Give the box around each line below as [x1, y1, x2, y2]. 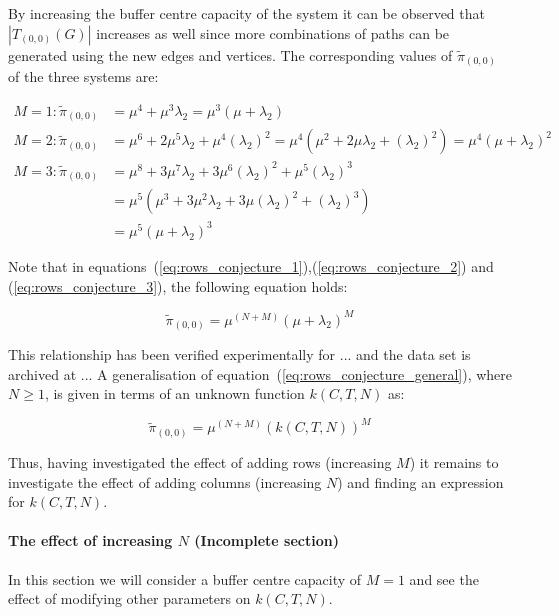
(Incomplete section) [194, 530, 339, 551]
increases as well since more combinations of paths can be [96, 22, 450, 43]
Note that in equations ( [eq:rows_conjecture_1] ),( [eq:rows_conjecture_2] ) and [8, 255, 494, 276]
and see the [409, 568, 479, 589]
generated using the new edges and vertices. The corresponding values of [8, 44, 453, 65]
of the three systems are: [8, 66, 159, 87]
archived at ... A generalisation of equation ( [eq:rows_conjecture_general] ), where [8, 363, 513, 384]
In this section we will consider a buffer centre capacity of [8, 568, 362, 589]
